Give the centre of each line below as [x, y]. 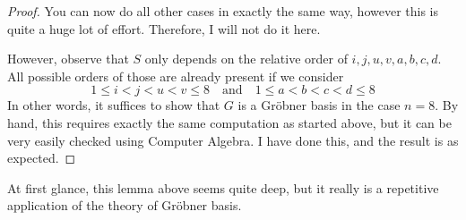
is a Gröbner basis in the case [319, 105]
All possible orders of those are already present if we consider [176, 76]
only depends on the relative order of [246, 59]
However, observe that [68, 59]
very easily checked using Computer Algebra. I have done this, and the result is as [233, 140]
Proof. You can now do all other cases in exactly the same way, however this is [223, 11]
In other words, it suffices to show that [114, 105]
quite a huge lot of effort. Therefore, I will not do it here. [164, 28]
